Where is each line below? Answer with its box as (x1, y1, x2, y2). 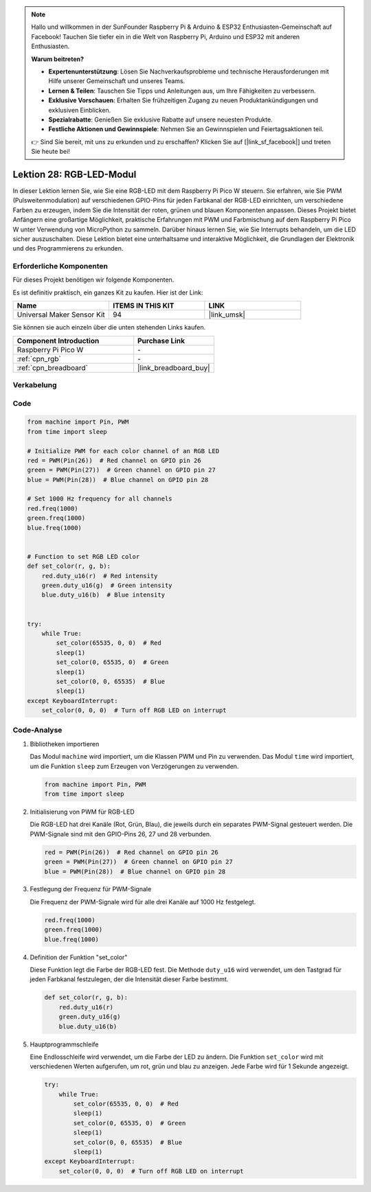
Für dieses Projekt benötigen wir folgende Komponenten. (12, 275, 175, 284)
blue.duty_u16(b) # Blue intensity (41, 591, 165, 599)
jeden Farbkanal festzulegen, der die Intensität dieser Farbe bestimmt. (30, 975, 229, 983)
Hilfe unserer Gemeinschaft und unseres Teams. (48, 77, 185, 85)
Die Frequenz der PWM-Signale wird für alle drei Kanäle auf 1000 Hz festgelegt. (30, 897, 256, 906)
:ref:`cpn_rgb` (16, 354, 61, 363)
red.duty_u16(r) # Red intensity (41, 572, 158, 580)
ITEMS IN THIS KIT (112, 301, 175, 310)
